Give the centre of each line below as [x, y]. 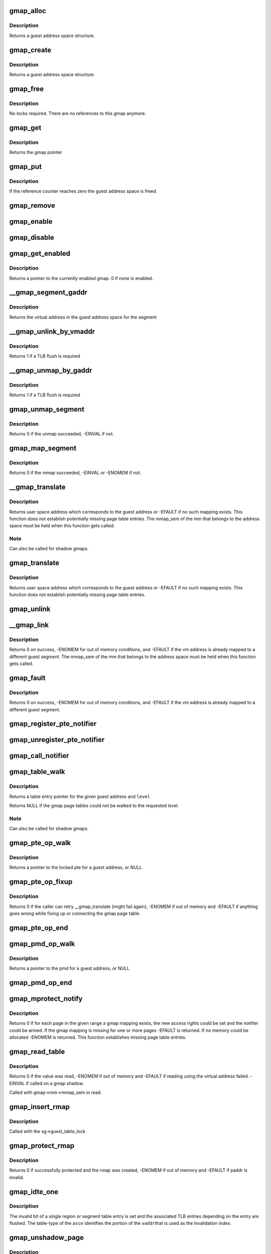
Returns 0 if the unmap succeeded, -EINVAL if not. [61, 434]
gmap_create [30, 50]
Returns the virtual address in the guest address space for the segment [83, 317]
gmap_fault [27, 678]
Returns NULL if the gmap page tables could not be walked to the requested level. [94, 806]
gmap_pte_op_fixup [41, 882]
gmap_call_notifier [39, 756]
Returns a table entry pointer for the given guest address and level [80, 796]
